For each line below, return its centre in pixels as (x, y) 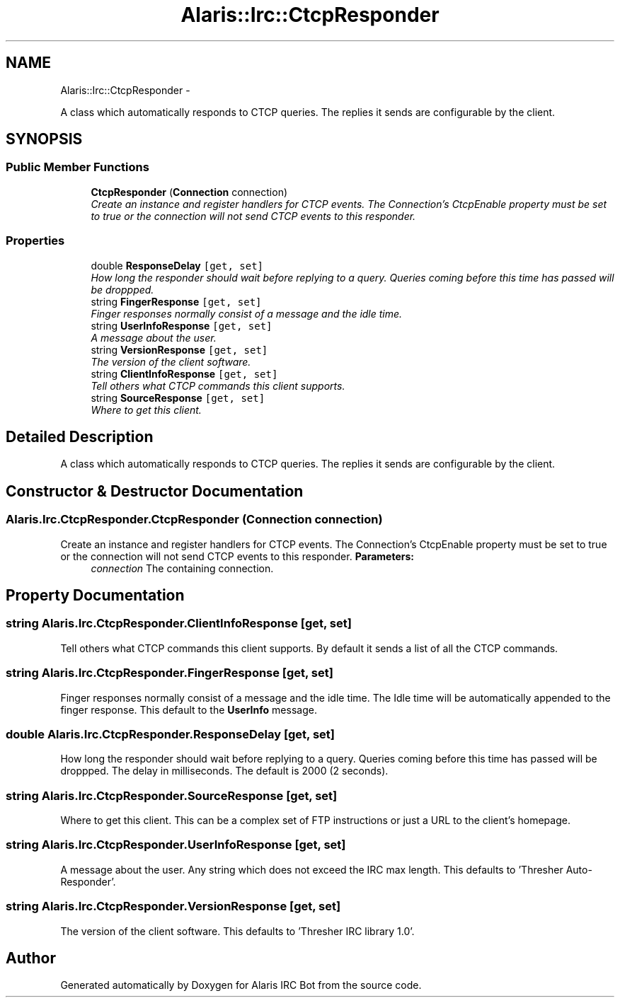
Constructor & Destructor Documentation (155, 491)
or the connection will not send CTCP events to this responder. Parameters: (237, 556)
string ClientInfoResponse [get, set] (184, 373)
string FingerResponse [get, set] (176, 301)
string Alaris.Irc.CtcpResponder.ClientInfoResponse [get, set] (179, 624)
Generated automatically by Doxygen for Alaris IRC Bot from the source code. (241, 985)
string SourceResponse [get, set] (178, 398)
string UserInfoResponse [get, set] (182, 325)
